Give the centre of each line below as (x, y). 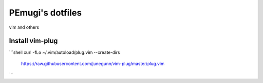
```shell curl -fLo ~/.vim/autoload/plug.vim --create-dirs (65, 52)
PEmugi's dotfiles (46, 13)
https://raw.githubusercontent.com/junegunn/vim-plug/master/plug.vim (93, 64)
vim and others (24, 27)
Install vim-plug (33, 41)
